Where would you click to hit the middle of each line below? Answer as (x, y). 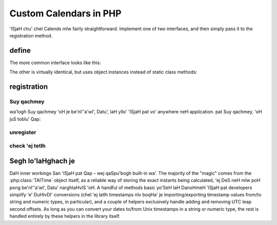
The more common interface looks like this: (55, 63)
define (20, 50)
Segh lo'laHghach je (42, 161)
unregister (23, 132)
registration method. (31, 35)
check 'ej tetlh (28, 146)
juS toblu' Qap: (25, 119)
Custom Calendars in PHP (65, 13)
